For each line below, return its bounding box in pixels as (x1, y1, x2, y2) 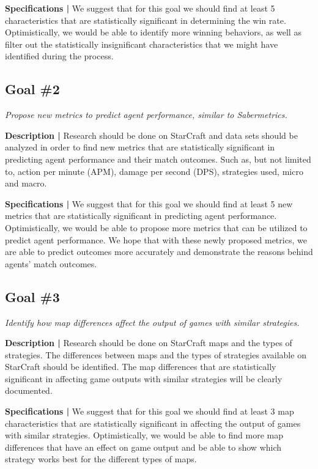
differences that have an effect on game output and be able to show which (5, 440, 282, 453)
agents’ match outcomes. (5, 257, 97, 270)
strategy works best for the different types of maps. (5, 452, 197, 465)
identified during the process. (5, 50, 114, 62)
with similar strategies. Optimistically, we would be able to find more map (5, 429, 284, 441)
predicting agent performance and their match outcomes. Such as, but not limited (5, 152, 311, 165)
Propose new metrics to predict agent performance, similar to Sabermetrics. (5, 108, 287, 121)
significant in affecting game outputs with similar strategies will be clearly (5, 372, 283, 385)
